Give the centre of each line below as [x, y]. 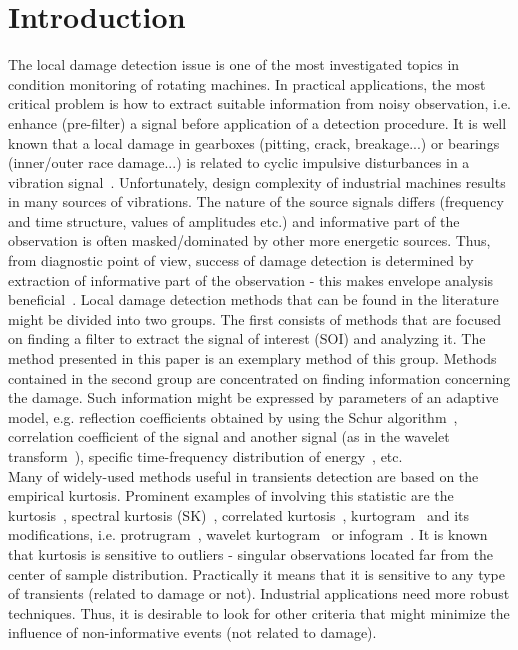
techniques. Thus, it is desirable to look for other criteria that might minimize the [259, 612]
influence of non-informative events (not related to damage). [192, 632]
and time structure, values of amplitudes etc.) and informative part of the [234, 220]
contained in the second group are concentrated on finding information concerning [259, 377]
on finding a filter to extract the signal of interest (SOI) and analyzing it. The [247, 338]
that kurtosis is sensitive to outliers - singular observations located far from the [251, 553]
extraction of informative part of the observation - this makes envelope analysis [251, 279]
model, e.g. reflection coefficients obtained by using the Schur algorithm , [233, 416]
